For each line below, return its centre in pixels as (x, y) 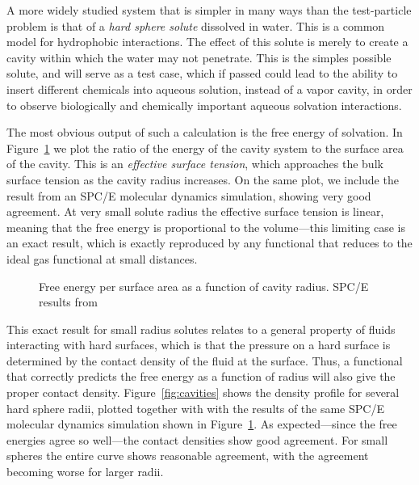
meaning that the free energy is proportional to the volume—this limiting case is (206, 227)
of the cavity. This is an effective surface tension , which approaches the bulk (195, 164)
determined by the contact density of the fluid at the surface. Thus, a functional (205, 360)
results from (68, 302)
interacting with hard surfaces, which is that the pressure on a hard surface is (199, 345)
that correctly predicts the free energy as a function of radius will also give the (201, 376)
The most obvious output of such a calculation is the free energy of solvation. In (205, 132)
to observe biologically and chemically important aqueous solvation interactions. (204, 105)
